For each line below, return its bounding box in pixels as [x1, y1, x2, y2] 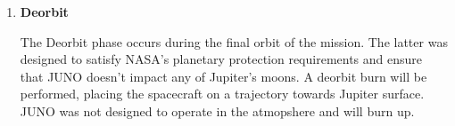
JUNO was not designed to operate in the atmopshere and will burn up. [20, 101, 415, 120]
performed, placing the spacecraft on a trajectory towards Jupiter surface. [20, 84, 425, 103]
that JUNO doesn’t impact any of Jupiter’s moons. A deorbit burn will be [20, 67, 427, 85]
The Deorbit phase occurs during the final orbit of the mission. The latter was [20, 32, 448, 51]
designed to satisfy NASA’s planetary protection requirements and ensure [20, 50, 423, 68]
